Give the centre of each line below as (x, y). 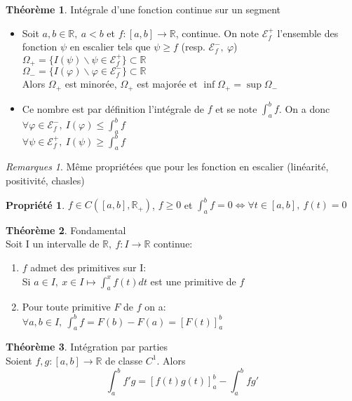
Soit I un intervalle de (53, 244)
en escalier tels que (110, 47)
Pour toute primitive (66, 307)
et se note (236, 108)
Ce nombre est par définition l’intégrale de (113, 108)
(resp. (193, 47)
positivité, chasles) (45, 180)
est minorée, (91, 84)
